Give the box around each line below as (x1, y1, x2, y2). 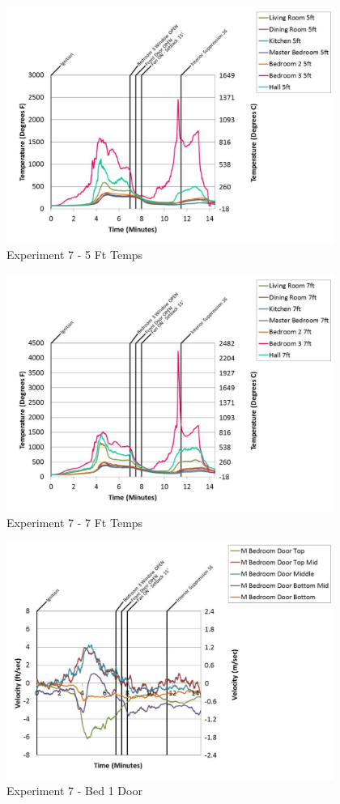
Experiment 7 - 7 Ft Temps (6, 514, 143, 531)
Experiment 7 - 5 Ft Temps (6, 246, 143, 263)
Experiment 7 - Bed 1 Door (6, 782, 142, 799)
